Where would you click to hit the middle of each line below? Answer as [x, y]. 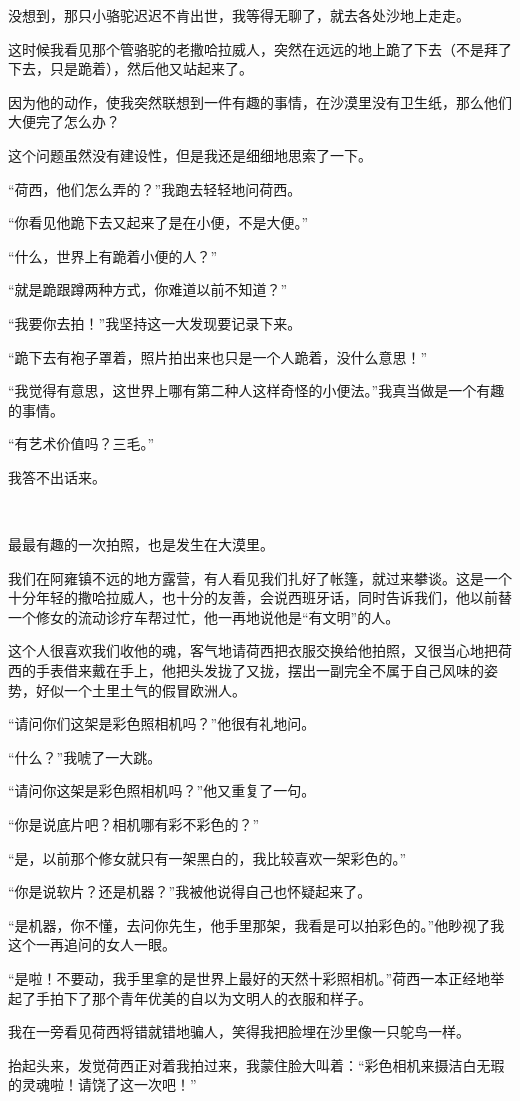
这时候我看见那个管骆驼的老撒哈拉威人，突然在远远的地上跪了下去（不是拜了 [260, 48]
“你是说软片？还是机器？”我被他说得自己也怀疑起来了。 [190, 891]
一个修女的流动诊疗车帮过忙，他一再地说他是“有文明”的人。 [204, 616]
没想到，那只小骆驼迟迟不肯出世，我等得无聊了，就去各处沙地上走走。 [239, 15]
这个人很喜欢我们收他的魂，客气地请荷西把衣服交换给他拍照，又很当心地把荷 [260, 650]
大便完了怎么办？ [64, 121]
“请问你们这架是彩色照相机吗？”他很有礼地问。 [162, 723]
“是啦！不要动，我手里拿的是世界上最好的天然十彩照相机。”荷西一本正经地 [249, 978]
